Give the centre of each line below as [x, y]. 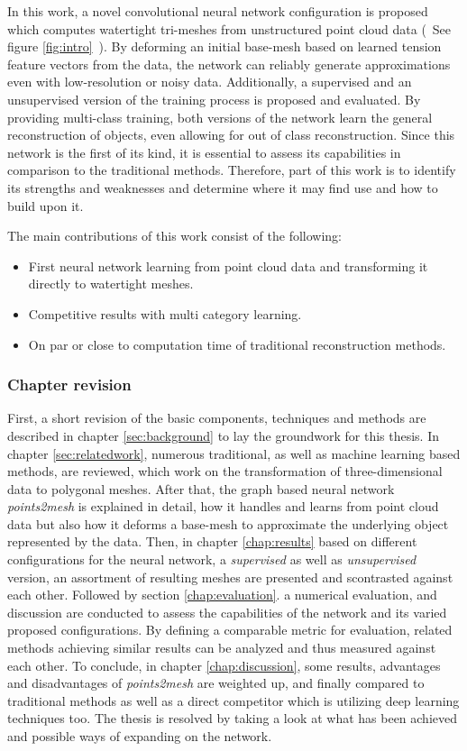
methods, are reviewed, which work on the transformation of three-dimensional [225, 471]
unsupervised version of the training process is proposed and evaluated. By [214, 99]
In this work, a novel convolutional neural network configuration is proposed [218, 11]
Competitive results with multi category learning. [165, 313]
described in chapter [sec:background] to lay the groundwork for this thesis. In [223, 435]
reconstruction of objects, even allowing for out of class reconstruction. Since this [231, 135]
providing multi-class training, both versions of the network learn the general [220, 117]
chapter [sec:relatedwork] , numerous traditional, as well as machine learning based [234, 453]
